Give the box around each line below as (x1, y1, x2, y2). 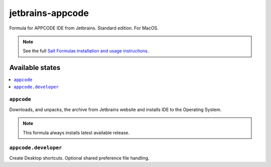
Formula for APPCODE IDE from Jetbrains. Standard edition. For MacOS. (9, 25, 159, 31)
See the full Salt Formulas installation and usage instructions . (23, 48, 149, 54)
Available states (9, 63, 61, 72)
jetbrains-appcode (9, 7, 89, 18)
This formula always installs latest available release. (23, 129, 130, 135)
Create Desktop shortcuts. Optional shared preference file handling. (9, 155, 150, 161)
